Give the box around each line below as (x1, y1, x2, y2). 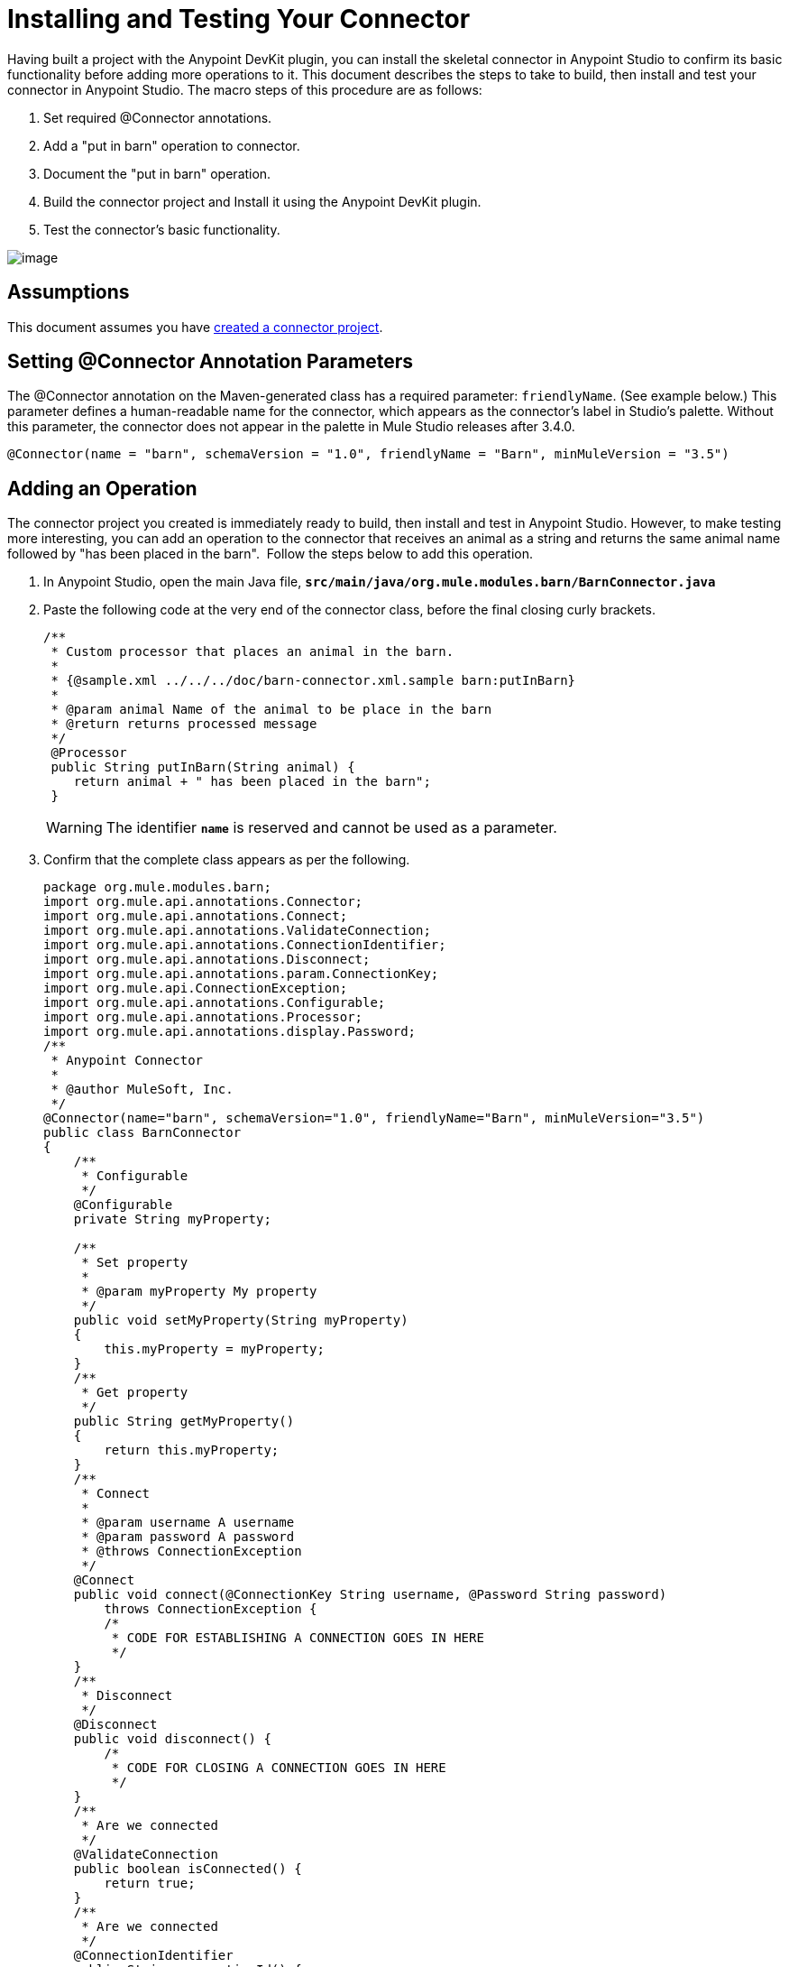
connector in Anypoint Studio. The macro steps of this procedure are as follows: (7, 81, 482, 97)
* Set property (81, 1255, 188, 1270)
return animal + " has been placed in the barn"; (73, 774, 431, 790)
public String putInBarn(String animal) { (50, 760, 355, 775)
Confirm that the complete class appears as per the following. (43, 852, 410, 868)
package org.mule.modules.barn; (43, 880, 271, 895)
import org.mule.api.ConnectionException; (43, 981, 348, 996)
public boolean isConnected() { (73, 1861, 302, 1877)
